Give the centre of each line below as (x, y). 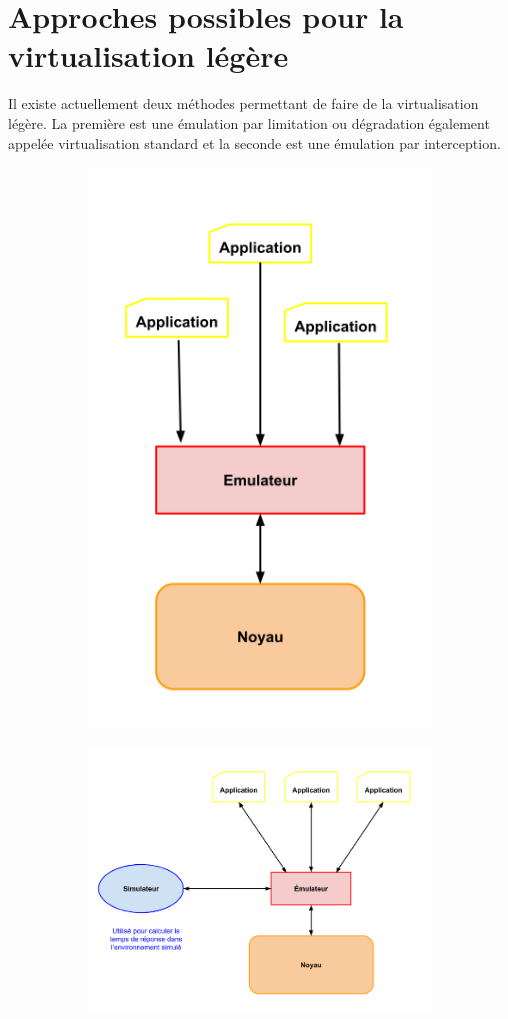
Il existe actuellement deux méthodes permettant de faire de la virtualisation (243, 103)
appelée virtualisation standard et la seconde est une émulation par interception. (254, 142)
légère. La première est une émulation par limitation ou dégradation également (249, 122)
